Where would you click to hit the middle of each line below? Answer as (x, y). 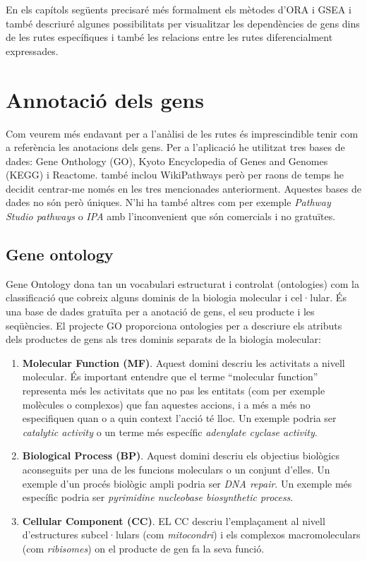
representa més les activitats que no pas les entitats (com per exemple (174, 391)
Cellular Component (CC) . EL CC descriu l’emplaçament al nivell (174, 520)
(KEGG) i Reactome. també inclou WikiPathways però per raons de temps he (175, 175)
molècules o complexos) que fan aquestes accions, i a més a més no (166, 404)
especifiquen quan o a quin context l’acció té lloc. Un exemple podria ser (179, 418)
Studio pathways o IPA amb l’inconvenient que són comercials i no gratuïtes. (171, 216)
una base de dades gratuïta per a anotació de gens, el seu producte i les (160, 312)
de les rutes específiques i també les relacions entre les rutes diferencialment (169, 37)
